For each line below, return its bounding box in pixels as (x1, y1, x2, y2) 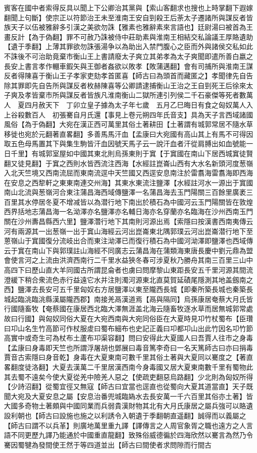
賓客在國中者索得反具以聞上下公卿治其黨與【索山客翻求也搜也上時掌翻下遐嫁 (4, 2, 253, 12)
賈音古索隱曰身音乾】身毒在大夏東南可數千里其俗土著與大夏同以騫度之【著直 (4, 352, 253, 362)
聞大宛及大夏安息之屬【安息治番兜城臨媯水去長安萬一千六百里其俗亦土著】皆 (4, 391, 253, 401)
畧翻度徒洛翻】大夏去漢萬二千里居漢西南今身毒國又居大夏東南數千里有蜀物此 (4, 361, 253, 372)
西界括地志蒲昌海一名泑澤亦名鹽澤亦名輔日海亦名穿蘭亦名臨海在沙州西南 (4, 206, 239, 217)
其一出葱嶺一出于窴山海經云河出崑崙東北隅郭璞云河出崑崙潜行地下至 (31, 226, 253, 236)
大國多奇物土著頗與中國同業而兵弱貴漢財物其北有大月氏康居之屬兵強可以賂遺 (4, 400, 253, 411)
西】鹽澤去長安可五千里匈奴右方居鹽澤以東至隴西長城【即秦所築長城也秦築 (4, 284, 246, 294)
